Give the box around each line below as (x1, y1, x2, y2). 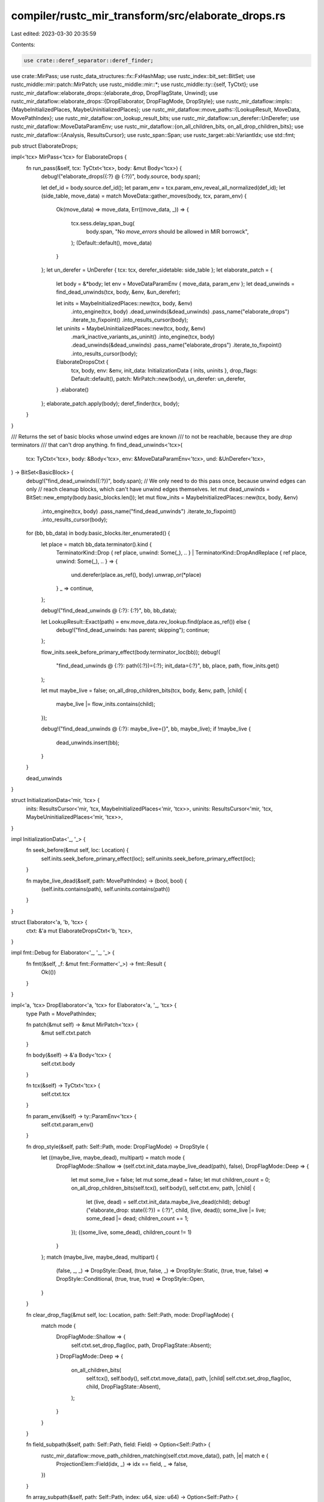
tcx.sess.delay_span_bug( (71, 219, 135, 227)
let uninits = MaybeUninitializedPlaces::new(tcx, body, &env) (56, 324, 206, 332)
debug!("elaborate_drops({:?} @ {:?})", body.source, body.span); (41, 173, 200, 180)
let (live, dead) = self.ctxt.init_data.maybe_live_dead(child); (86, 1198, 232, 1205)
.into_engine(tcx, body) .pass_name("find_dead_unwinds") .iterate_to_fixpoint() (41, 508, 236, 515)
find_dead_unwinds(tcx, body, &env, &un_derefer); (56, 288, 181, 296)
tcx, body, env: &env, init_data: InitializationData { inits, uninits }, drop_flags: (71, 366, 258, 374)
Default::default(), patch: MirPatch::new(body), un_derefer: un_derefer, (71, 375, 246, 383)
